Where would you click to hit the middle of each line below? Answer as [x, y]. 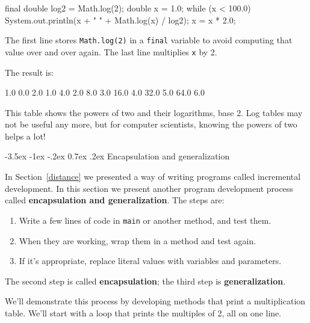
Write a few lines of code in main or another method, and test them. [145, 220]
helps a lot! [25, 136]
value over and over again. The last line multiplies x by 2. [111, 51]
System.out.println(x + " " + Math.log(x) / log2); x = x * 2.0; [120, 20]
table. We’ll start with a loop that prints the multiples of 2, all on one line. [143, 312]
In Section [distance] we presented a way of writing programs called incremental [153, 177]
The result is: [29, 72]
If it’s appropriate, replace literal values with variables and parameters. [150, 261]
